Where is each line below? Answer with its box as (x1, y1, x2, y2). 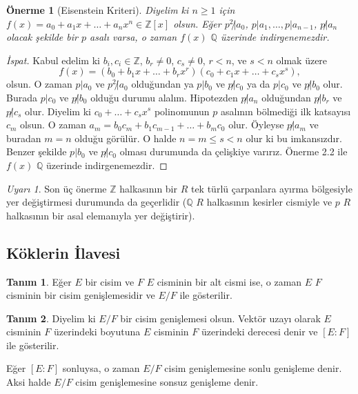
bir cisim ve (85, 274, 135, 288)
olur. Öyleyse (228, 117, 284, 132)
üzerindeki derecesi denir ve (201, 324, 318, 339)
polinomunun (154, 104, 210, 118)
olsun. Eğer (173, 16, 221, 30)
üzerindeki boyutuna (53, 324, 141, 339)
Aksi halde (6, 375, 51, 389)
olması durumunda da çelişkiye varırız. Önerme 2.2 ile (119, 144, 348, 159)
